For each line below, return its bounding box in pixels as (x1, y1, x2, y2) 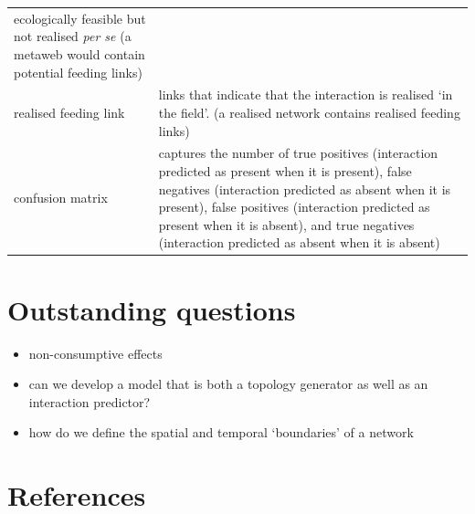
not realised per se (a (14, 26, 132, 46)
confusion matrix (14, 188, 108, 207)
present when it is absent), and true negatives (158, 215, 415, 234)
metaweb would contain (14, 44, 145, 63)
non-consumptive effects (28, 343, 163, 362)
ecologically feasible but (14, 8, 146, 27)
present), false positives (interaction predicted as (158, 197, 430, 216)
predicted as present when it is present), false (158, 162, 412, 180)
